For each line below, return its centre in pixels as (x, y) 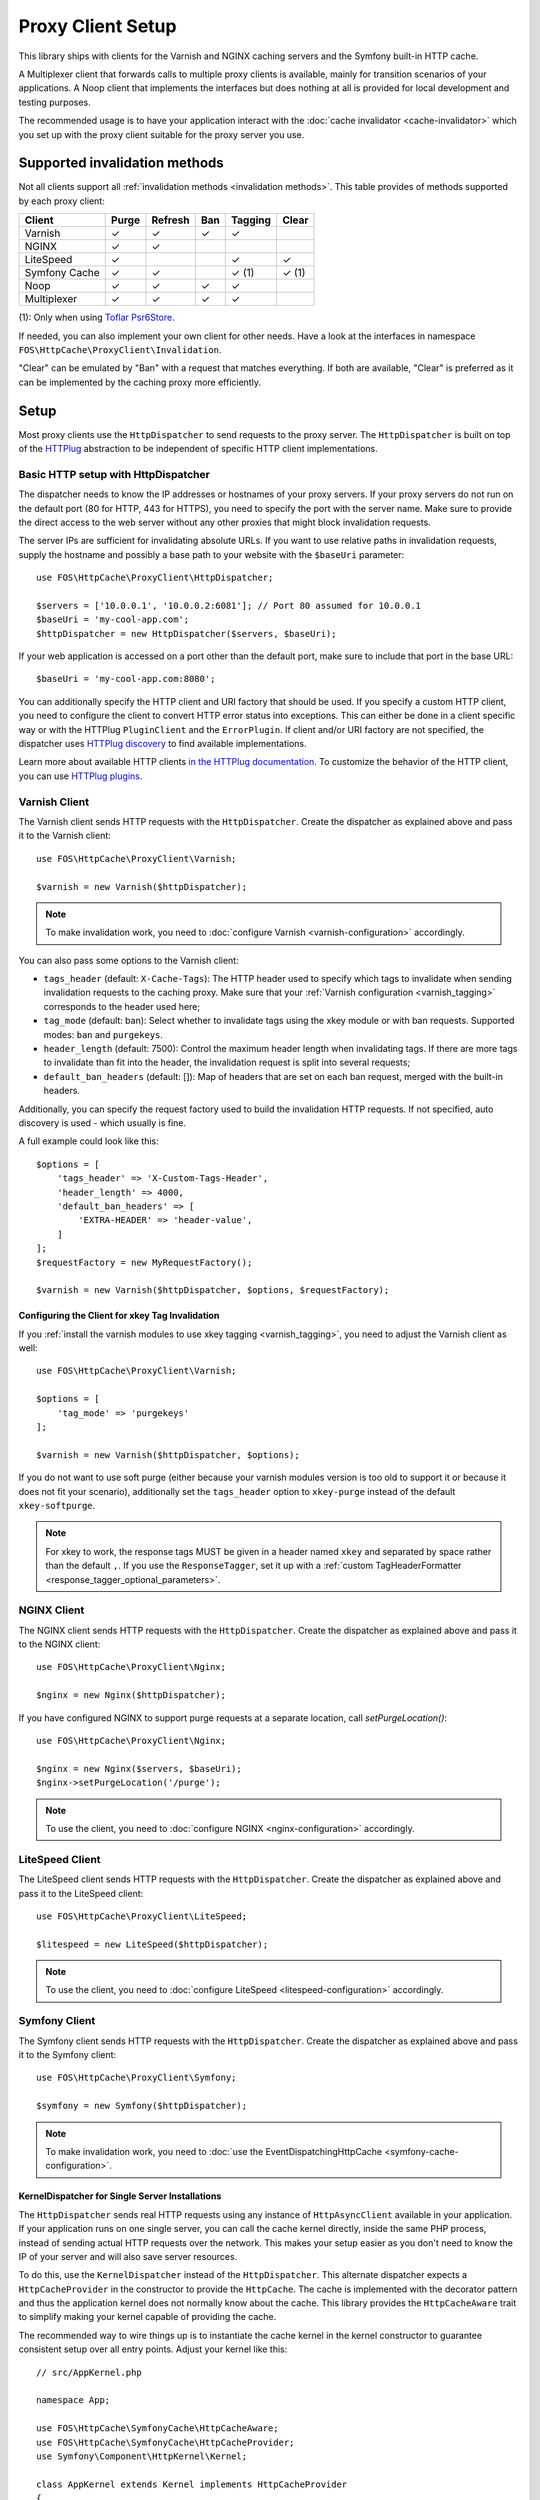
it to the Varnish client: (65, 836)
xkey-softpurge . (57, 1505)
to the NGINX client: (59, 1644)
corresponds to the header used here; (121, 1006)
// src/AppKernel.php (89, 2372)
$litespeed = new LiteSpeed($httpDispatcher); (152, 1944)
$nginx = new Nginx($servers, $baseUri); (139, 1768)
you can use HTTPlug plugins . (80, 776)
